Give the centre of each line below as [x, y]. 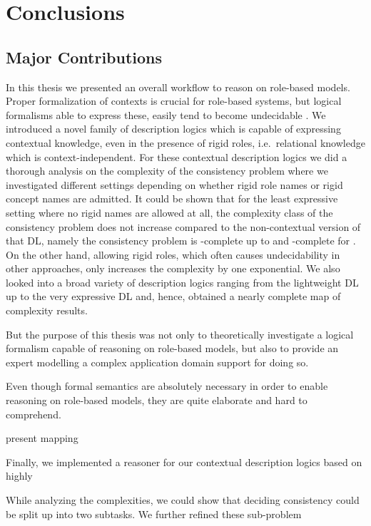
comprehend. [34, 414]
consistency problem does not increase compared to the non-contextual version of [183, 226]
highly [19, 476]
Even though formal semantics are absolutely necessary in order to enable [167, 386]
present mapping [42, 438]
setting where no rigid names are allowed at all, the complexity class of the [169, 212]
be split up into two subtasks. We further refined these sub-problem [154, 514]
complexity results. [47, 310]
